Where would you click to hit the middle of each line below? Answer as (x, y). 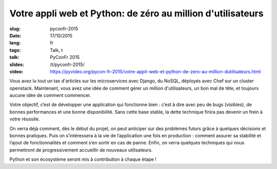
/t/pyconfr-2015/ (67, 65)
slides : (17, 65)
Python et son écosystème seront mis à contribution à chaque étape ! (83, 159)
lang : (15, 43)
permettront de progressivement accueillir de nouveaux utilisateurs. (81, 150)
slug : (15, 29)
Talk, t (56, 50)
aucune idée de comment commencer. (50, 95)
